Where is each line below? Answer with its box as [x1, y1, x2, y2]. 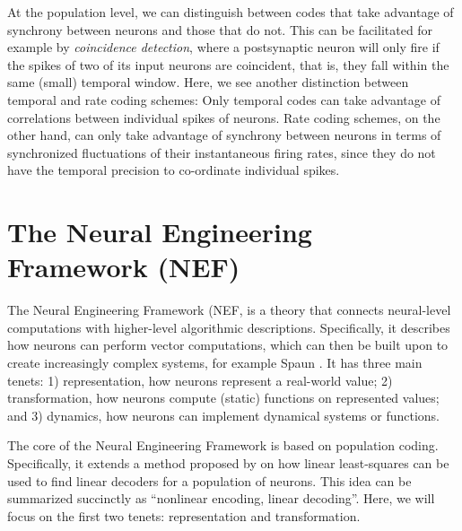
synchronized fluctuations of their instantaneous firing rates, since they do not [7, 143, 436, 161]
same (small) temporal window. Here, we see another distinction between [7, 73, 409, 91]
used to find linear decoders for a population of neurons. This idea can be [7, 471, 412, 490]
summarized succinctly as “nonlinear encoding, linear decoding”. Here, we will [7, 489, 435, 508]
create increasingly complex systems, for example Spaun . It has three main [7, 353, 423, 372]
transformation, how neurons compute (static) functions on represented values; [7, 388, 440, 407]
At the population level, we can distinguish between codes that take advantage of [7, 3, 454, 21]
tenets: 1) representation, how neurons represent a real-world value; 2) [7, 370, 393, 389]
